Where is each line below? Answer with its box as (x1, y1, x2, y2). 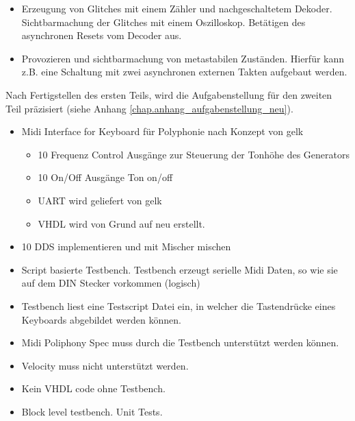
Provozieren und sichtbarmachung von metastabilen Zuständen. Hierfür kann (21, 51, 345, 65)
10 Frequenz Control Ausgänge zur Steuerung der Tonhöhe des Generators (38, 147, 350, 161)
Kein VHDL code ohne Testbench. (21, 381, 166, 396)
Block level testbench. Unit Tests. (21, 404, 163, 418)
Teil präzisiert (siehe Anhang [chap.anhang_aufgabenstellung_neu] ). (5, 101, 293, 115)
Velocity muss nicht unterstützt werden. (21, 358, 189, 372)
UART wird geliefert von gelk (38, 193, 162, 207)
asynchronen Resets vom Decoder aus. (21, 28, 182, 43)
